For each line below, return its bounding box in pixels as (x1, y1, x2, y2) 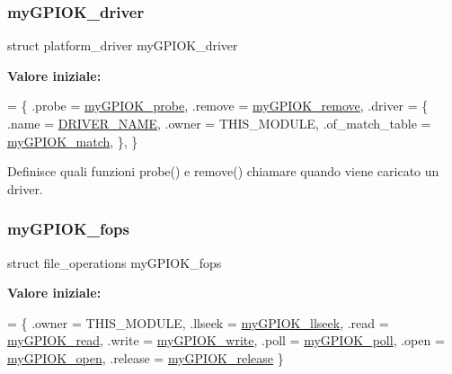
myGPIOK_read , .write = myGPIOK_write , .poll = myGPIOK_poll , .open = (7, 331, 445, 350)
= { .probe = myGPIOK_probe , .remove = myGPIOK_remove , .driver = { (7, 96, 429, 115)
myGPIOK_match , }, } (7, 131, 138, 150)
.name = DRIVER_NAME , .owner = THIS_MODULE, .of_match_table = (7, 114, 431, 132)
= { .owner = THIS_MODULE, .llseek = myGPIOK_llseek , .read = (7, 313, 389, 332)
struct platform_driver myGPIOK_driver (7, 36, 238, 55)
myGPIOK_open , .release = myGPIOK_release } (7, 348, 284, 367)
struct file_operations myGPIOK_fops (7, 253, 222, 272)
